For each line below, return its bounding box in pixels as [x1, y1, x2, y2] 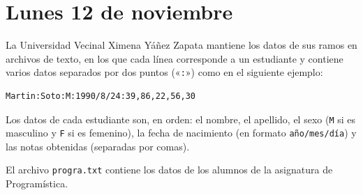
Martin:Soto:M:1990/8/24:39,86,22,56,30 [6, 91, 196, 101]
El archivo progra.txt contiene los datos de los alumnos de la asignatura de [6, 162, 333, 177]
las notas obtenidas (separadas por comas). [6, 139, 190, 153]
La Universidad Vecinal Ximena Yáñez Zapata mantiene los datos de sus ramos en [6, 38, 357, 52]
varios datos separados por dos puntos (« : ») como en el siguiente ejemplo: [6, 65, 323, 79]
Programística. [6, 176, 68, 191]
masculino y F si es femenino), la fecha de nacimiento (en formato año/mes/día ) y [6, 125, 357, 140]
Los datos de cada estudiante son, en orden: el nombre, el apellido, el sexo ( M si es [6, 111, 356, 126]
